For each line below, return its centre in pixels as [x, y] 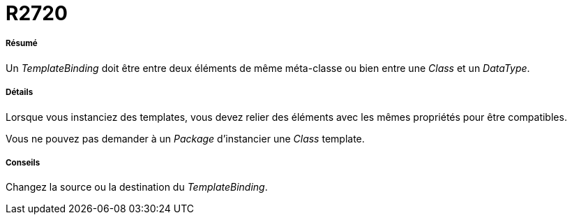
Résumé [22, 44]
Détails [20, 93]
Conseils [23, 162]
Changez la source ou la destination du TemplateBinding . [137, 187]
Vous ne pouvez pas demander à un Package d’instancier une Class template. [185, 138]
